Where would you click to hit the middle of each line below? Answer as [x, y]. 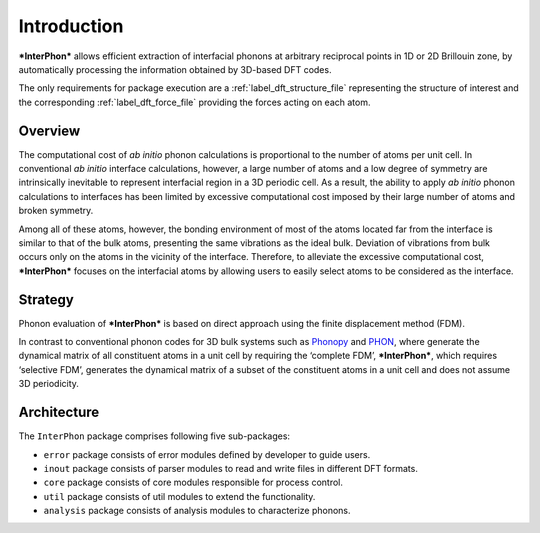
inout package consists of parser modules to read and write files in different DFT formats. [231, 468]
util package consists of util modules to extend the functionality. [179, 496]
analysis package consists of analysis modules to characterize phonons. [197, 511]
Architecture [59, 412]
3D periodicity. [49, 384]
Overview [49, 130]
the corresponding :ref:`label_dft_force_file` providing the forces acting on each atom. [194, 102]
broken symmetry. [56, 211]
